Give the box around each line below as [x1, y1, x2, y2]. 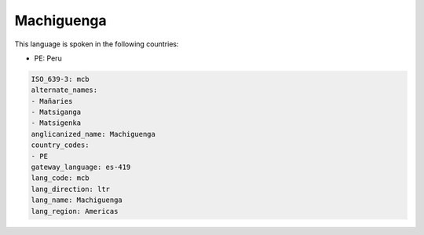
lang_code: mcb [31, 174, 90, 182]
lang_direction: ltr [31, 185, 110, 193]
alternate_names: [31, 86, 98, 94]
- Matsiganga [31, 108, 82, 117]
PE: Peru [34, 53, 62, 63]
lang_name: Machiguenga [31, 196, 123, 204]
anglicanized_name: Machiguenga [31, 130, 156, 138]
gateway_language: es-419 [31, 163, 131, 172]
